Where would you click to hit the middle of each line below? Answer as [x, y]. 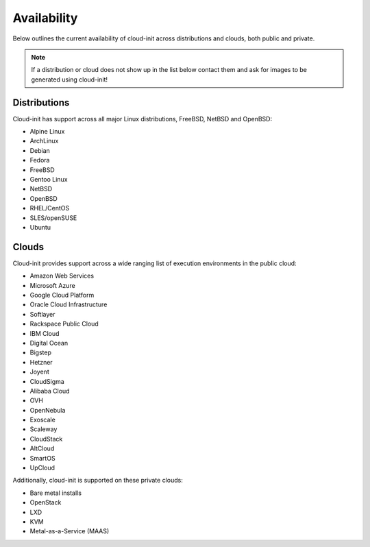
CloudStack [46, 439]
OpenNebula [48, 410]
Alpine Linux [47, 132]
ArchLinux [44, 141]
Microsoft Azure [52, 285]
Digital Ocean [49, 343]
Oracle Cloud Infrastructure [69, 304]
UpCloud [42, 468]
